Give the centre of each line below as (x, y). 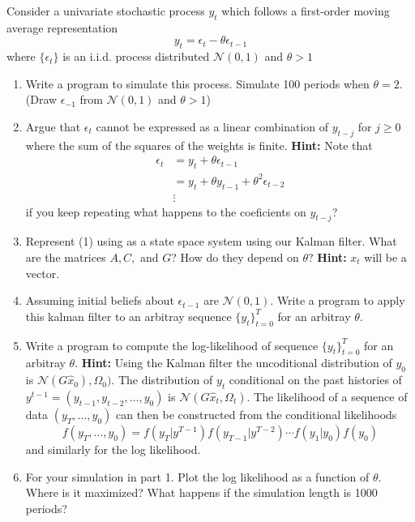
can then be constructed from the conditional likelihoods (256, 414)
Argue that (53, 126)
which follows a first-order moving (306, 11)
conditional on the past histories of (315, 380)
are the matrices (66, 257)
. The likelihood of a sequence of (327, 396)
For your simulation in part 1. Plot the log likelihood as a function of (197, 476)
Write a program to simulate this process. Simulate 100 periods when (197, 83)
